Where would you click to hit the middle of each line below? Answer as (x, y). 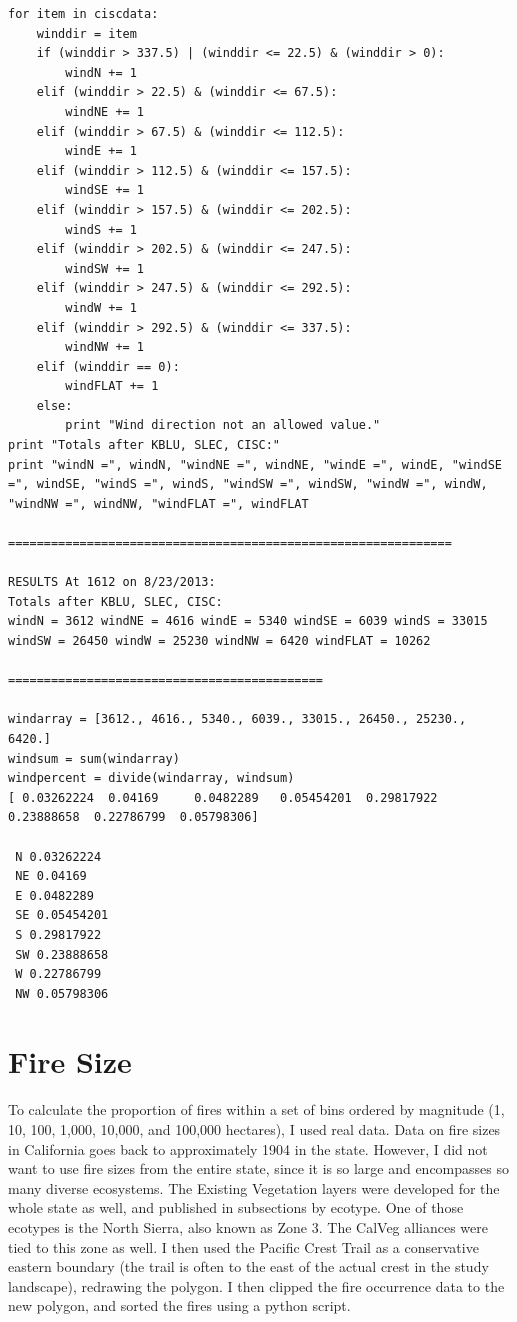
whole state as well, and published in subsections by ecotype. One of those (236, 1207)
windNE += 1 (105, 111)
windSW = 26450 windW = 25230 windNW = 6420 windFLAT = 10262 (219, 641)
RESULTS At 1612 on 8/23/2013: (112, 582)
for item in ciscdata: (83, 14)
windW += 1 (101, 307)
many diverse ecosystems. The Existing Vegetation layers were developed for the (254, 1187)
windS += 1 (101, 229)
